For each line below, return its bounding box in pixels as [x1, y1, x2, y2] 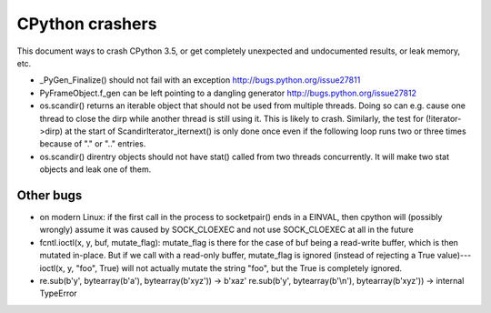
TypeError [39, 288, 77, 299]
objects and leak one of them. [39, 164, 152, 175]
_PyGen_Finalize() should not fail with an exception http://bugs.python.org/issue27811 [39, 75, 361, 86]
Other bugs [16, 187, 83, 203]
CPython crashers [16, 14, 157, 34]
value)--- [436, 250, 472, 261]
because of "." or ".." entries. [39, 138, 146, 149]
